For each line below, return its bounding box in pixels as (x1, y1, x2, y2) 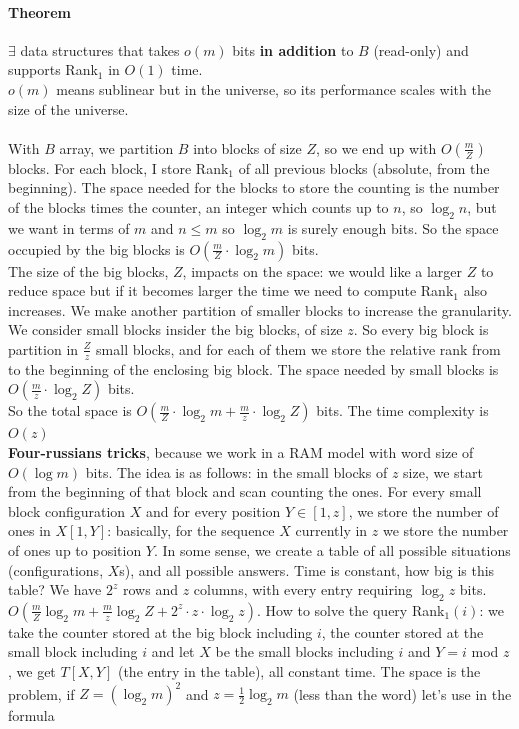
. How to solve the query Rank (257, 599, 445, 620)
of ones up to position (8, 539, 142, 560)
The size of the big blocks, (8, 260, 169, 281)
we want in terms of (8, 217, 130, 238)
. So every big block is (353, 319, 489, 340)
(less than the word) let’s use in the (293, 683, 512, 704)
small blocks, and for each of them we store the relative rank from (96, 338, 501, 359)
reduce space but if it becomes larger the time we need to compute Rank (8, 280, 454, 301)
